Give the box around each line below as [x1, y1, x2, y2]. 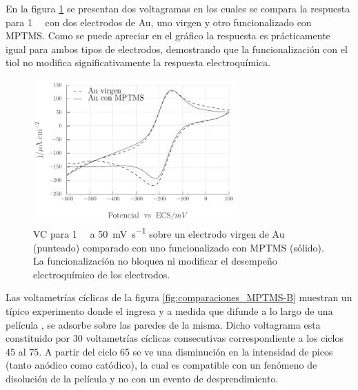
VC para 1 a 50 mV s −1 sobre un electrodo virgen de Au [33, 225, 285, 241]
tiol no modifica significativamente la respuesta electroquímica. [6, 55, 271, 70]
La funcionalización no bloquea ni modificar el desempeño [33, 254, 277, 268]
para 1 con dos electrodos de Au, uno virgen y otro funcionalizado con [6, 14, 312, 29]
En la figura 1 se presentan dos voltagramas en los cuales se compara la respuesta [6, 1, 350, 15]
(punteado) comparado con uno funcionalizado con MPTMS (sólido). [33, 240, 324, 254]
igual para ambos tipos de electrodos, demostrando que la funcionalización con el [6, 41, 348, 56]
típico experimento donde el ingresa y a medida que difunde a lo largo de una [6, 303, 333, 318]
